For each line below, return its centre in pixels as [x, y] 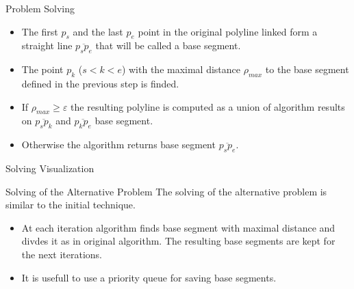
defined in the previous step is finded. [100, 83]
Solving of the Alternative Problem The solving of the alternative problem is [166, 191]
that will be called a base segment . [168, 45]
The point [42, 69]
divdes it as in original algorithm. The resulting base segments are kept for [178, 241]
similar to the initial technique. [71, 205]
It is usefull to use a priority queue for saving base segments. [149, 277]
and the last [98, 31]
